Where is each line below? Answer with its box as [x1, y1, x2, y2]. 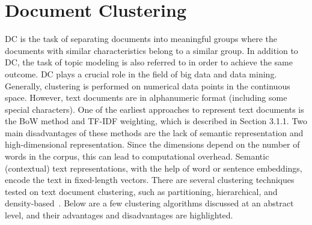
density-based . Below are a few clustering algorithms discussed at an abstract [5, 197, 294, 209]
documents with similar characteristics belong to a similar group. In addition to [5, 44, 298, 56]
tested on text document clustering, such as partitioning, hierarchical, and [5, 185, 278, 197]
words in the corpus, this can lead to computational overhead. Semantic [5, 150, 269, 163]
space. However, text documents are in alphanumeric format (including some [5, 91, 287, 104]
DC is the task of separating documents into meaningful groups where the [5, 32, 277, 45]
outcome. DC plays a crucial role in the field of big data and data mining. [5, 67, 277, 80]
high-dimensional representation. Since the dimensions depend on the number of [5, 138, 300, 151]
